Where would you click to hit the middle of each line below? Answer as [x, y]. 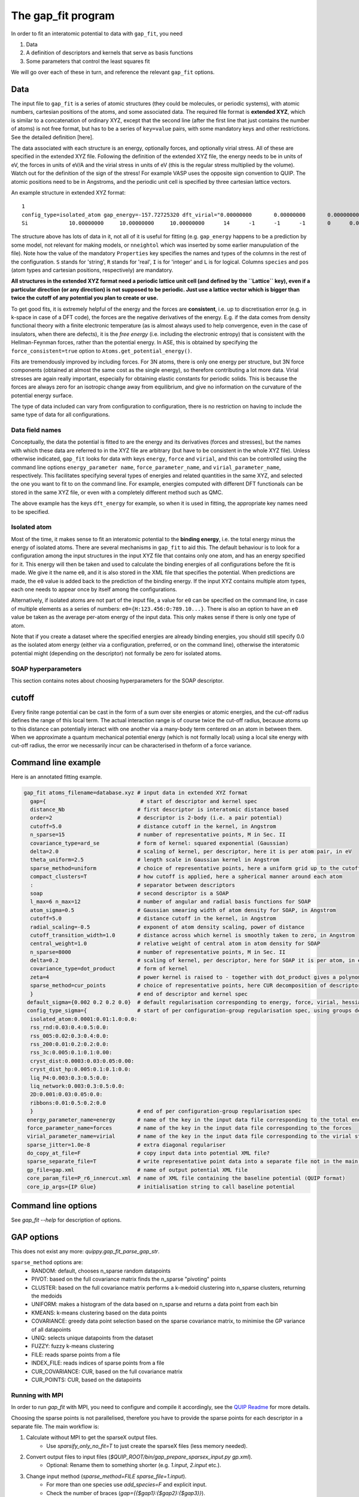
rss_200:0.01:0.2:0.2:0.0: [70, 1044]
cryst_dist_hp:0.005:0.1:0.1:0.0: [81, 1069]
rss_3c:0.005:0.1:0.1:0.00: [71, 1053]
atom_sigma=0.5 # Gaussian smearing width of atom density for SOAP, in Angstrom [183, 910]
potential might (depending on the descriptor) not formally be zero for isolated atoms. [116, 653]
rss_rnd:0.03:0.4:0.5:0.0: [70, 1028]
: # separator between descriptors [133, 885]
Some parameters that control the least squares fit [88, 61]
